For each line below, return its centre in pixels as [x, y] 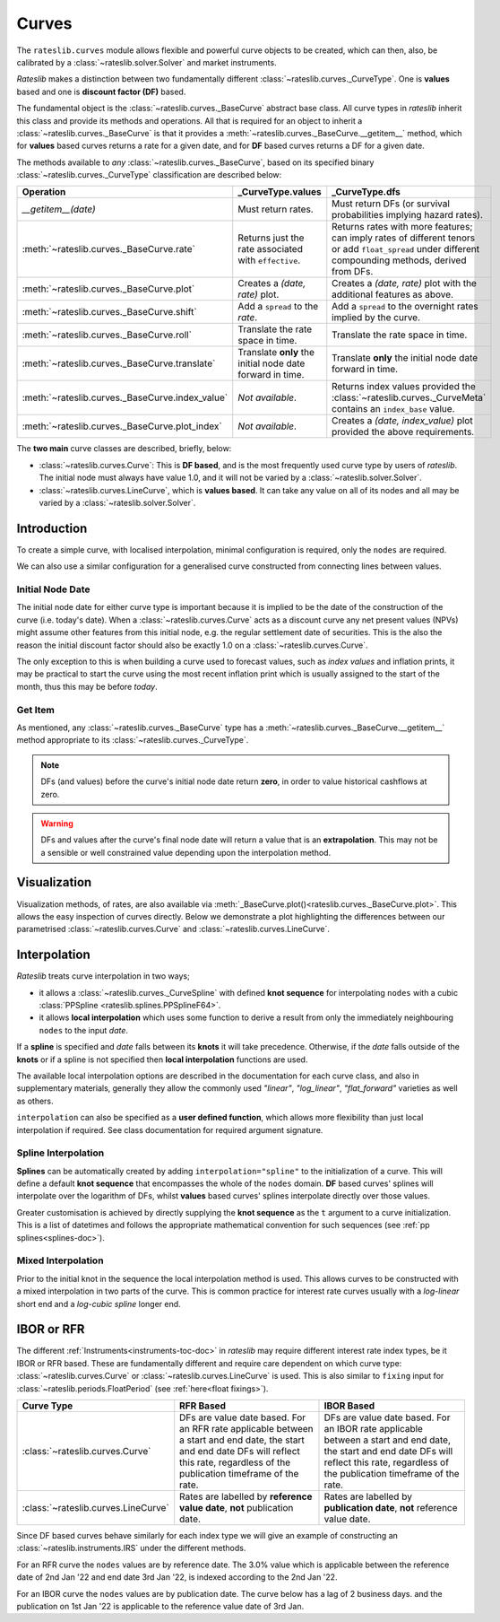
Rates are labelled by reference [246, 1496]
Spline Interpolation [60, 1153]
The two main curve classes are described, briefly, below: [124, 449]
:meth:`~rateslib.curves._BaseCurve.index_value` [125, 397]
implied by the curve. [376, 318]
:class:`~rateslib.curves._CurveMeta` [409, 397]
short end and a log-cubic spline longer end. [99, 1304]
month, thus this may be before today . [87, 686]
